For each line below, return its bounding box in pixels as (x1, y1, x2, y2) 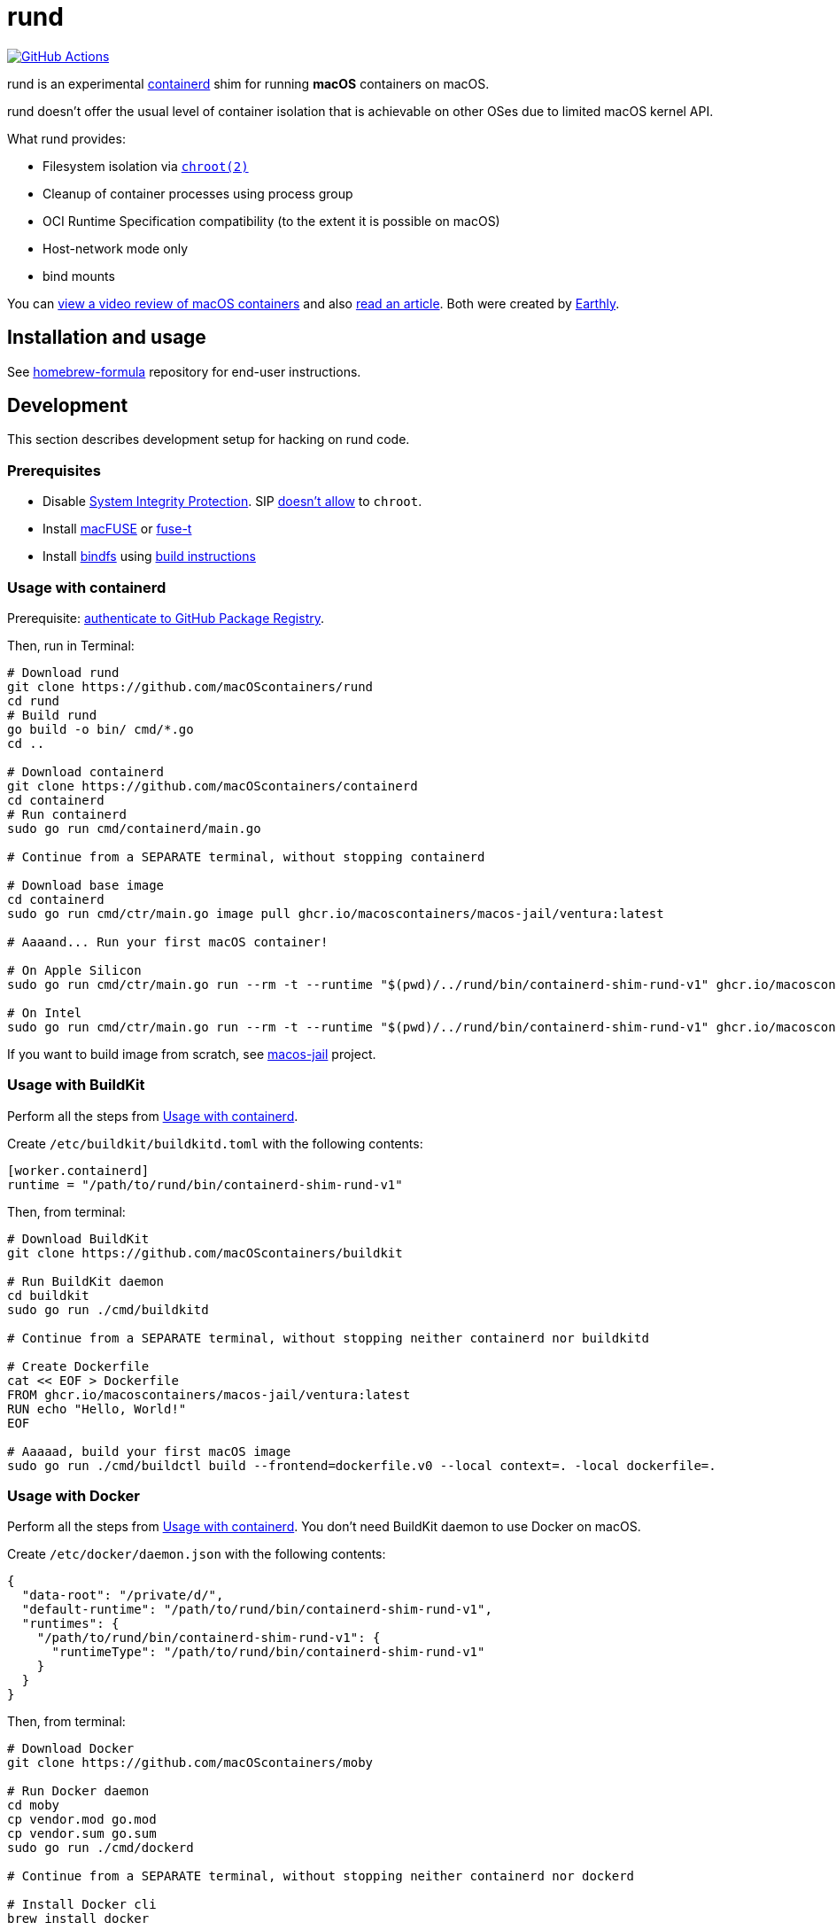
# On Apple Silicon (7, 962, 142, 977)
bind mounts (43, 268, 115, 284)
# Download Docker (7, 1741, 135, 1756)
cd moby (7, 1798, 60, 1813)
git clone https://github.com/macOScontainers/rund (7, 679, 374, 694)
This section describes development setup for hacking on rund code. (7, 432, 410, 447)
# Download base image (7, 877, 165, 892)
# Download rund (7, 665, 120, 680)
